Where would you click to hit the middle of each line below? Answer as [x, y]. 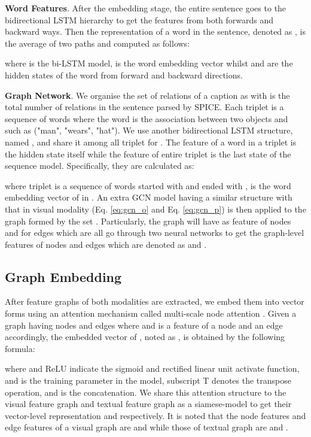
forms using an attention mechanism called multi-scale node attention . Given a [151, 313]
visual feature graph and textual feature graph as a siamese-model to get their [148, 404]
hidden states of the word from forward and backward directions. [124, 75]
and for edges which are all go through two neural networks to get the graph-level [155, 233]
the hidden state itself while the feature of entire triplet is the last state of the [148, 154]
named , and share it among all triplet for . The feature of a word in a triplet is [151, 142]
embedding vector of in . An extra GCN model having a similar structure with [149, 197]
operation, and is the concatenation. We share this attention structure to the [146, 392]
